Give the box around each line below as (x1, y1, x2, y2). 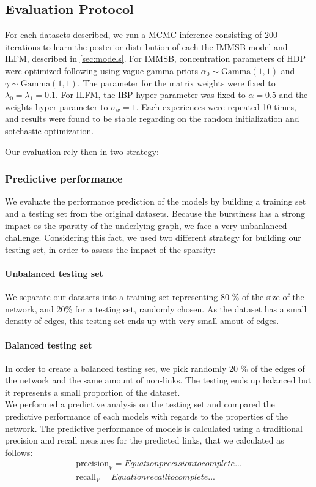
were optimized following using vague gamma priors (5, 64, 199, 77)
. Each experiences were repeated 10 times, (136, 100, 296, 113)
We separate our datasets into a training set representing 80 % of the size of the (5, 290, 304, 303)
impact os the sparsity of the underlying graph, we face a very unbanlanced (5, 219, 287, 232)
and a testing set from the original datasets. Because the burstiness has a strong (5, 206, 306, 219)
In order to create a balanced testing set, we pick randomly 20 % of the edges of (5, 361, 305, 374)
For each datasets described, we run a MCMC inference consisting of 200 (5, 28, 277, 41)
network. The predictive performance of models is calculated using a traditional (5, 421, 303, 434)
